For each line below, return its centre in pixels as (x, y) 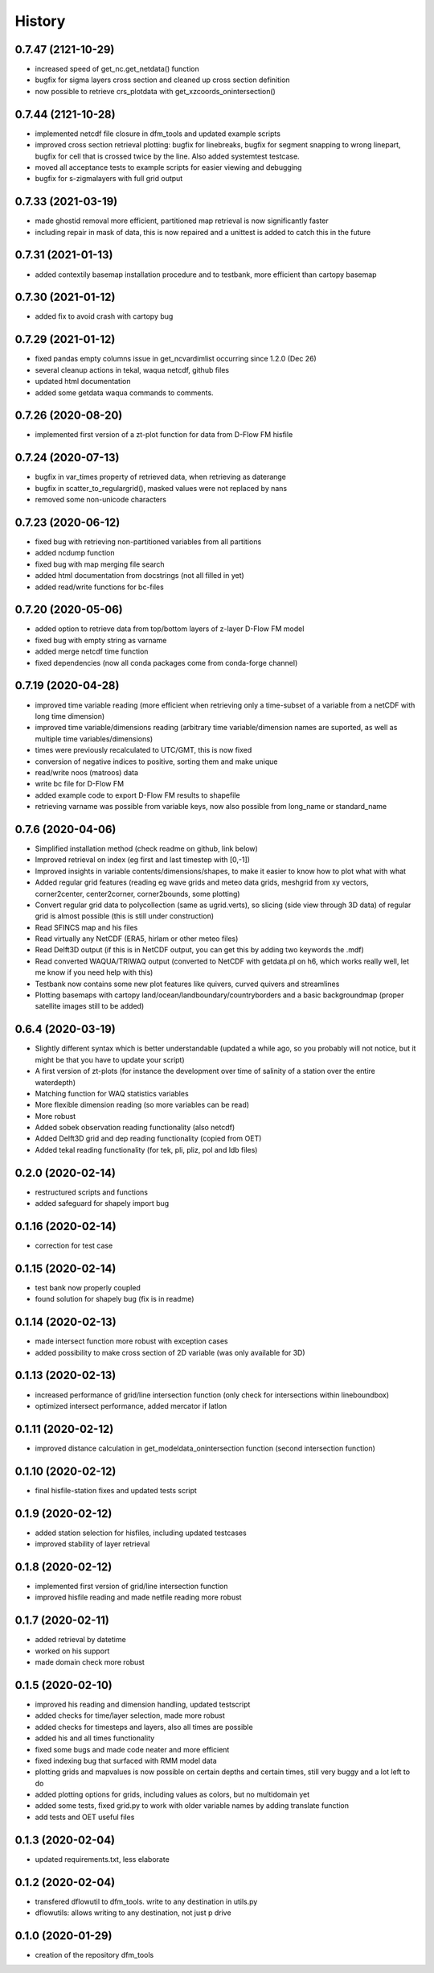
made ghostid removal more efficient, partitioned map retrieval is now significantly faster (182, 221)
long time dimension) (70, 716)
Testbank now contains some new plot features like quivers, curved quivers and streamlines (187, 984)
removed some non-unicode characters (100, 500)
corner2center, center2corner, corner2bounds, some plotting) (137, 894)
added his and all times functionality (95, 1738)
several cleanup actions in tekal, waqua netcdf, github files (132, 369)
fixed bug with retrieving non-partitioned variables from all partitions (148, 542)
